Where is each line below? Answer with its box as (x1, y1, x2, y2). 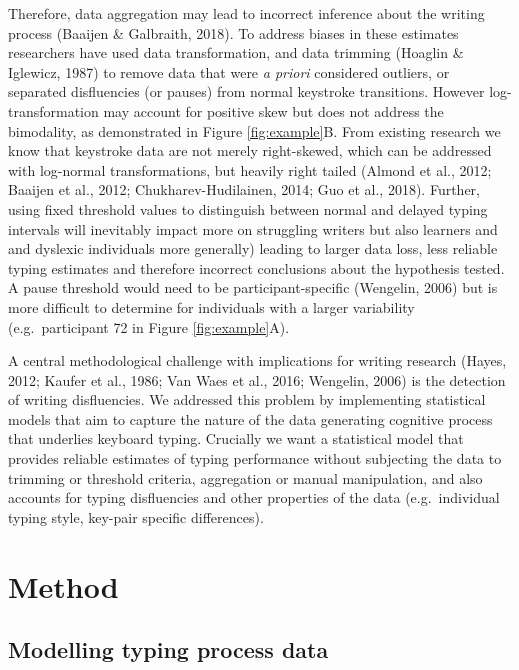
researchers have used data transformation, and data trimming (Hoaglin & (8, 42, 464, 63)
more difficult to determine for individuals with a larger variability (8, 296, 415, 317)
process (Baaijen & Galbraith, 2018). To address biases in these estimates (8, 22, 459, 43)
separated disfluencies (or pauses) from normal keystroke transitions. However (8, 81, 485, 102)
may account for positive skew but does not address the (103, 100, 444, 121)
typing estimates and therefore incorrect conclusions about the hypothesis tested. (8, 257, 505, 278)
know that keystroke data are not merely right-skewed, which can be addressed (8, 140, 492, 161)
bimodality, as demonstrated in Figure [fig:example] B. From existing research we (8, 120, 501, 141)
